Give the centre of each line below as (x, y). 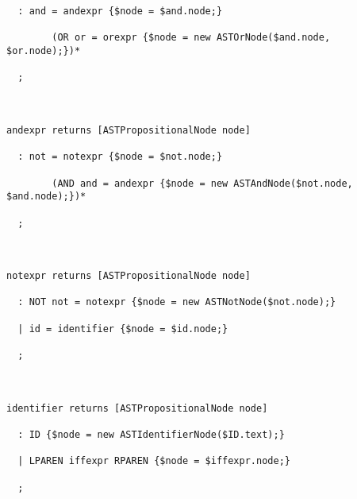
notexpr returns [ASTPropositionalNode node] (129, 276)
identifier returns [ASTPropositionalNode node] (137, 408)
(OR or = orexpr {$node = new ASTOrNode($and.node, (191, 38)
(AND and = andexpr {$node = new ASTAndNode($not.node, (202, 183)
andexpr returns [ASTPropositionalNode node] (129, 130)
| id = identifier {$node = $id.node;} (123, 329)
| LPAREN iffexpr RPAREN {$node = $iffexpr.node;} (154, 461)
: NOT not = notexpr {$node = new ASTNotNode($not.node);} (177, 302)
